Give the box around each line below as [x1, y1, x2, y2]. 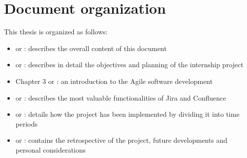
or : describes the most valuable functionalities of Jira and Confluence [15, 92, 226, 103]
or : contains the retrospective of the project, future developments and [15, 135, 227, 145]
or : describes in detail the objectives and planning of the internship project [15, 59, 244, 70]
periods [15, 118, 38, 129]
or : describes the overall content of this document [15, 43, 167, 53]
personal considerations [15, 144, 86, 155]
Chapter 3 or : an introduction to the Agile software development [15, 76, 213, 86]
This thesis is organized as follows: [4, 26, 108, 37]
